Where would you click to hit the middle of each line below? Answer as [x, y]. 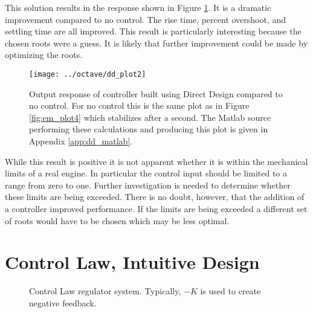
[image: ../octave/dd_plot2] [88, 74]
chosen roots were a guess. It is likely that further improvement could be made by [156, 43]
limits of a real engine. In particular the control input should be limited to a [146, 173]
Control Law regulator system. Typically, [105, 291]
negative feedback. [63, 302]
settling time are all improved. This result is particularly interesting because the [153, 31]
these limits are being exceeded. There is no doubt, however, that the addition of [155, 197]
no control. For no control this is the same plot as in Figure [139, 105]
